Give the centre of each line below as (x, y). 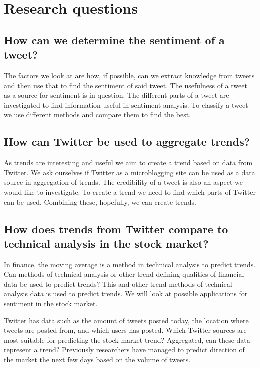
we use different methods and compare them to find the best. (97, 115)
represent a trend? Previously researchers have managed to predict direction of (124, 350)
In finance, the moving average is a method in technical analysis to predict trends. (130, 264)
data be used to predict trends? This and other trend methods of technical (118, 284)
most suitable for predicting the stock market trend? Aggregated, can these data (127, 340)
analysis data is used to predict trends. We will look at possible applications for (126, 294)
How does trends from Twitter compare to (116, 229)
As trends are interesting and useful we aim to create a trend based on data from (128, 163)
